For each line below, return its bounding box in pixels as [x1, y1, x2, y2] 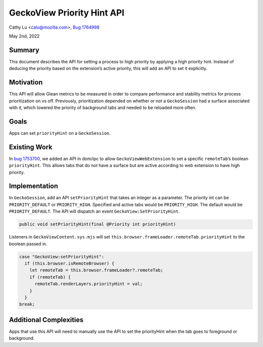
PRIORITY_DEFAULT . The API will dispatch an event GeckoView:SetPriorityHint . [9, 208, 180, 214]
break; [19, 302, 35, 307]
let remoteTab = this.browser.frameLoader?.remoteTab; [29, 268, 163, 273]
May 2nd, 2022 [9, 33, 40, 39]
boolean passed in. [9, 241, 47, 247]
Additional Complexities [9, 315, 84, 324]
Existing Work [9, 143, 53, 151]
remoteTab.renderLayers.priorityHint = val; [35, 281, 143, 287]
